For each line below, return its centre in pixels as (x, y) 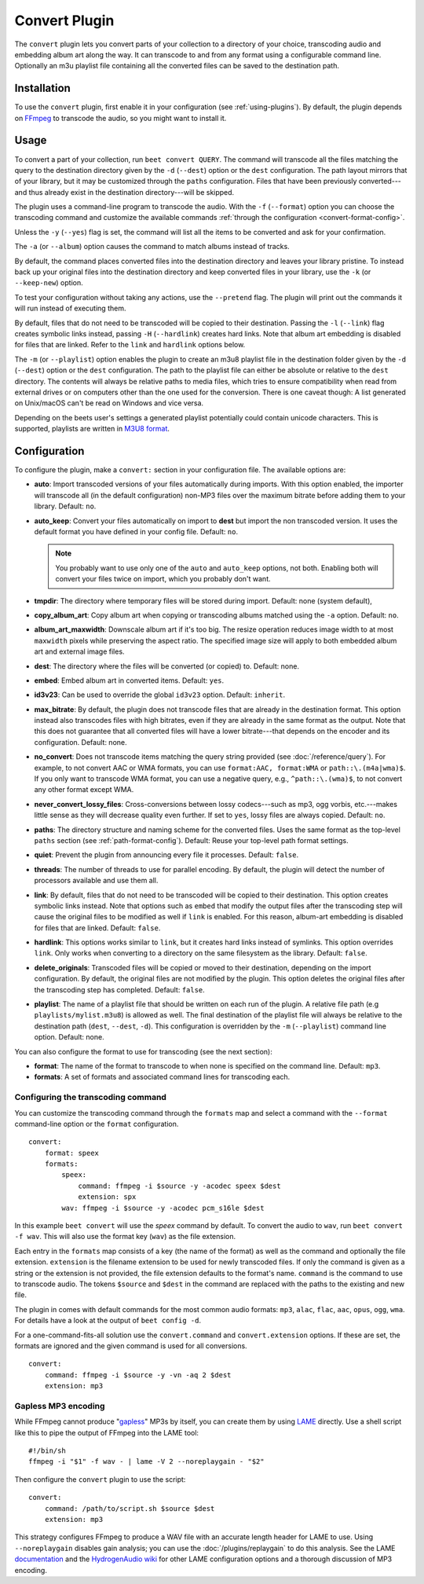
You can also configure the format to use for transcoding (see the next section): (143, 1051)
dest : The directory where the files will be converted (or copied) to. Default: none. (167, 666)
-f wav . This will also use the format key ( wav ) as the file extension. (125, 1237)
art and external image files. (79, 651)
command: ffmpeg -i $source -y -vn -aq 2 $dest (138, 1375)
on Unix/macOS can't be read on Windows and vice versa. (109, 403)
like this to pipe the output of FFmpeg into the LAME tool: (107, 1432)
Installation (42, 88)
